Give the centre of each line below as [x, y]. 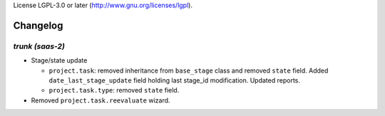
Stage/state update [59, 60]
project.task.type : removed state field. [114, 90]
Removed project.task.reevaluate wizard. [101, 100]
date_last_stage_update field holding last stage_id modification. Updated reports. [175, 80]
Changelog [38, 25]
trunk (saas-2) [39, 46]
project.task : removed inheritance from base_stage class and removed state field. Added [189, 70]
